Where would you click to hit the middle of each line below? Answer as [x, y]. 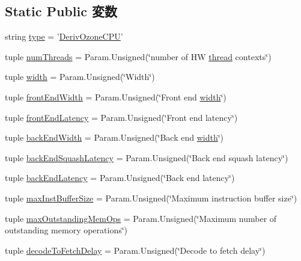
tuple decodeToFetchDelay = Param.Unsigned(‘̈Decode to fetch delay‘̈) [135, 250]
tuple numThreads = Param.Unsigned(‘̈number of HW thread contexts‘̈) [138, 56]
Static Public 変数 [61, 11]
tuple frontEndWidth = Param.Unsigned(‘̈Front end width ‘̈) [116, 97]
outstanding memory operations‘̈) [66, 230]
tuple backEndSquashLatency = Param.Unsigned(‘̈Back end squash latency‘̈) [147, 157]
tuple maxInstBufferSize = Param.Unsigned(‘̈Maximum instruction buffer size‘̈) [151, 198]
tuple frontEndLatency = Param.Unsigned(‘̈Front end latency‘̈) [121, 117]
